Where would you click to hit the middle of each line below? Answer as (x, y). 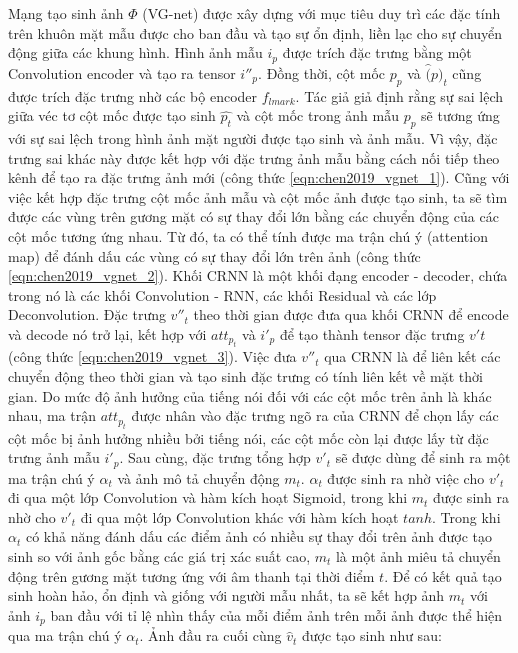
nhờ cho (32, 516)
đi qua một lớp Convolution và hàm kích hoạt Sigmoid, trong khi (208, 497)
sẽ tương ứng (460, 115)
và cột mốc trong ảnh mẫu (318, 115)
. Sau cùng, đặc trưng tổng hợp (215, 457)
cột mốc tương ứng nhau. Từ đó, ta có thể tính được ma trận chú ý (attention (248, 236)
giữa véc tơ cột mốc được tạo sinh (112, 115)
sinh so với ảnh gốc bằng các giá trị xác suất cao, (159, 556)
